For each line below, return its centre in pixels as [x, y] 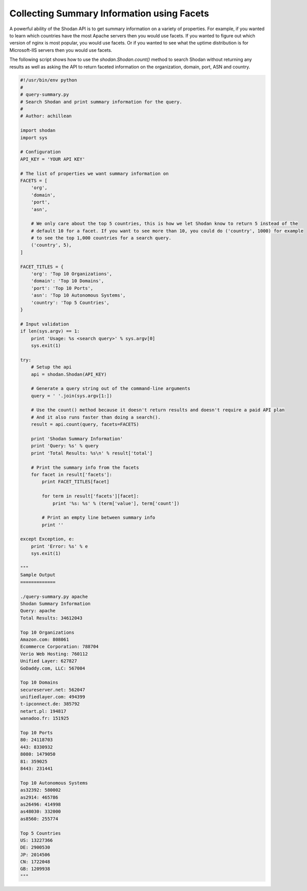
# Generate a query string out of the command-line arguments [111, 389]
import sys [34, 138]
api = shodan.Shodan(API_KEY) [69, 374]
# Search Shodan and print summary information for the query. [101, 102]
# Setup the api [51, 367]
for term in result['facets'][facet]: [90, 496]
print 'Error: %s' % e [59, 546]
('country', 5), [51, 245]
